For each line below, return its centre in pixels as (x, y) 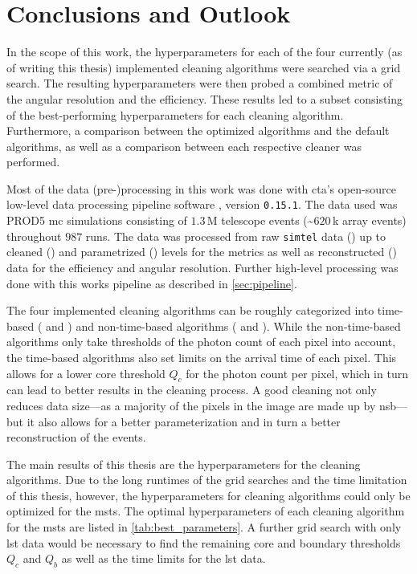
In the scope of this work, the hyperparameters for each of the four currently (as (204, 52)
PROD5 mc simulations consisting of (97, 220)
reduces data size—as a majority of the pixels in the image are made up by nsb (202, 405)
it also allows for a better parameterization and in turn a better (184, 421)
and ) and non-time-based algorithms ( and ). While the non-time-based (223, 326)
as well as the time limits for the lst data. (164, 558)
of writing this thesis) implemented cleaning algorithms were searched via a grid (204, 67)
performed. (33, 162)
